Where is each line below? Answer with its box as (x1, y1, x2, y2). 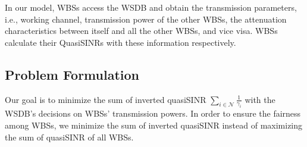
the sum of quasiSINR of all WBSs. (5, 130, 134, 143)
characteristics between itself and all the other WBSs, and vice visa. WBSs (5, 24, 278, 37)
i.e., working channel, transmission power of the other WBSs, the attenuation (5, 12, 287, 25)
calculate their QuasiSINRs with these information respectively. (5, 36, 236, 48)
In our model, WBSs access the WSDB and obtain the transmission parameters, (5, 1, 297, 13)
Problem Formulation (5, 65, 139, 83)
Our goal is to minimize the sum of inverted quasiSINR (5, 93, 206, 105)
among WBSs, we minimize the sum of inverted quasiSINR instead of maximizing (5, 118, 303, 131)
